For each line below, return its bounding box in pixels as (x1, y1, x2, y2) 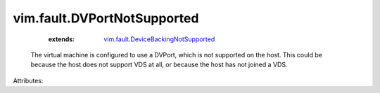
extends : (48, 35, 75, 43)
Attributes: (13, 76, 44, 85)
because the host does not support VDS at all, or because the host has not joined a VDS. (30, 60, 288, 69)
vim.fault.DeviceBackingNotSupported (103, 35, 215, 43)
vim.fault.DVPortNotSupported (13, 10, 199, 26)
